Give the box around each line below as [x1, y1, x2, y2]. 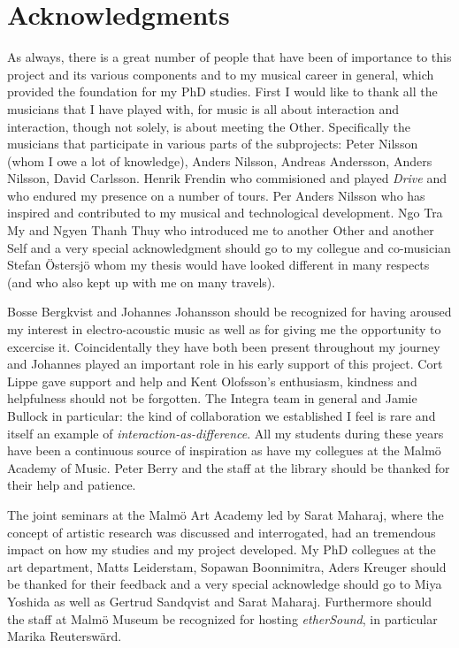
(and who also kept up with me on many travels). [7, 272, 276, 291]
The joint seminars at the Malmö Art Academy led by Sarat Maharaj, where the [7, 505, 444, 523]
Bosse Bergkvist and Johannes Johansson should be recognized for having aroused [7, 302, 452, 321]
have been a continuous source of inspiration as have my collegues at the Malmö [7, 441, 441, 460]
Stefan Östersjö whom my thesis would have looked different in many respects [7, 255, 430, 274]
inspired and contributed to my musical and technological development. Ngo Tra [7, 203, 443, 222]
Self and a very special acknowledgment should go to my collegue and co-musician [7, 238, 451, 256]
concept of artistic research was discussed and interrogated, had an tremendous [7, 522, 436, 541]
